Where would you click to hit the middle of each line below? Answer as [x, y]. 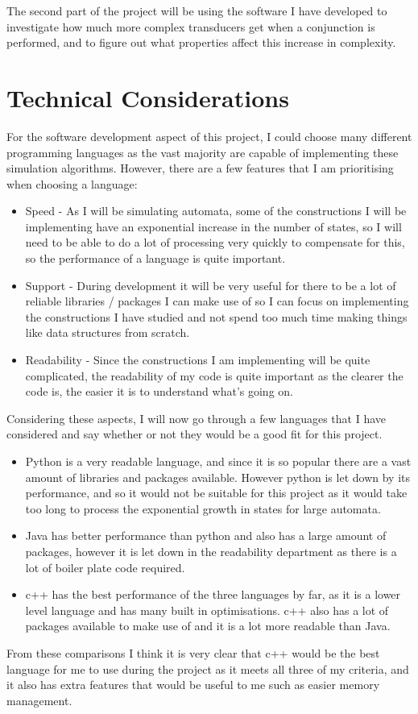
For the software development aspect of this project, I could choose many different [209, 136]
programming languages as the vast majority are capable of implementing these [203, 152]
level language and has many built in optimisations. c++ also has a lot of [207, 610]
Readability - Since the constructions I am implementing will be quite [198, 360]
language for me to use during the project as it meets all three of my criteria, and [208, 668]
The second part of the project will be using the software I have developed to [197, 10]
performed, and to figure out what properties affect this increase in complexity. [201, 42]
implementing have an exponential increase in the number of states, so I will [213, 226]
